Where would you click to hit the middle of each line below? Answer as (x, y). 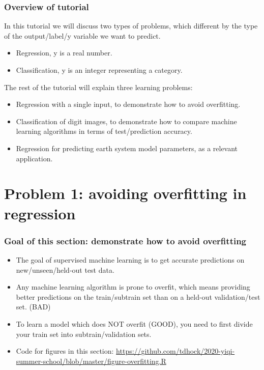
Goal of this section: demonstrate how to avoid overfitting (125, 240)
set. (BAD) (33, 307)
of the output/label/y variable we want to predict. (82, 35)
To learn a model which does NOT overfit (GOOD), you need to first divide (134, 323)
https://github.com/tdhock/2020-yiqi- (175, 351)
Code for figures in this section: (65, 351)
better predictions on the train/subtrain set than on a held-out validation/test (138, 296)
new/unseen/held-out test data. (65, 269)
